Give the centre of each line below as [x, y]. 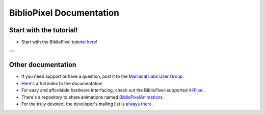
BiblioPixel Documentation [64, 13]
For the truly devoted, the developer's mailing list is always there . [87, 104]
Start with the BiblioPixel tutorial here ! [59, 42]
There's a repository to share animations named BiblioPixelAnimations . [93, 97]
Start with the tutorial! [43, 30]
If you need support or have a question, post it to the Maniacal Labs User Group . [103, 76]
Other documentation [43, 65]
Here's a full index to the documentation [62, 83]
